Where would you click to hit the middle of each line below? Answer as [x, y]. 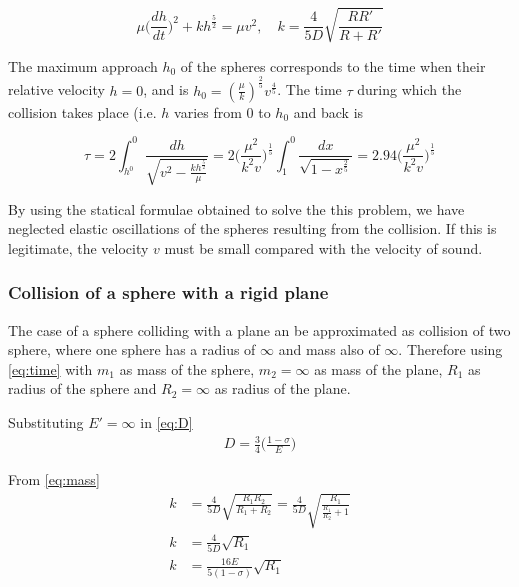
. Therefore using [450, 349]
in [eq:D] [166, 421]
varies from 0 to [222, 111]
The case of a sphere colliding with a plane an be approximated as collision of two [259, 329]
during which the [409, 89]
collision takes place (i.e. [82, 111]
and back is [328, 111]
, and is [166, 89]
